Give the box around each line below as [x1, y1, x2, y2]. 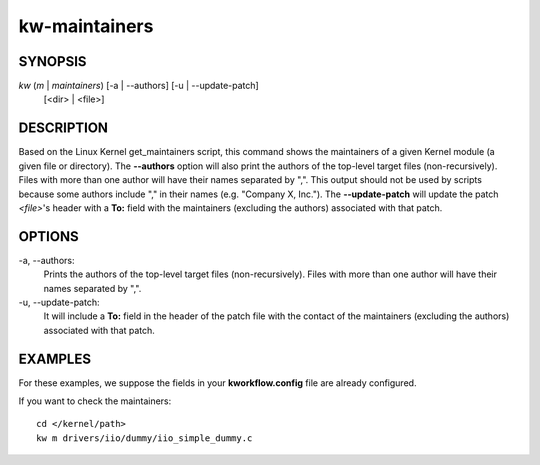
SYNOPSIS [18, 53, 87, 70]
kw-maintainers [18, 15, 154, 37]
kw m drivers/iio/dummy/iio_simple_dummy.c [36, 432, 253, 444]
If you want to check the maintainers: [18, 395, 172, 407]
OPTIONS [18, 228, 79, 245]
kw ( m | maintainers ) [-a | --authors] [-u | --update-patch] [18, 80, 259, 92]
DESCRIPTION [18, 120, 109, 137]
